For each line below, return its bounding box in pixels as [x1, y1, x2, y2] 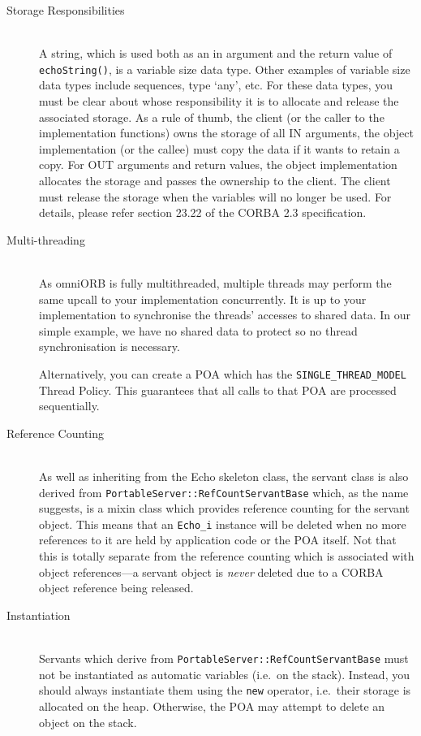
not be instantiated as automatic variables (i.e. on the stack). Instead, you [39, 665, 410, 682]
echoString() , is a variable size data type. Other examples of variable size [39, 60, 410, 77]
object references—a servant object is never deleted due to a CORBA [39, 563, 384, 580]
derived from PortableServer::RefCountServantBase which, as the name [39, 483, 409, 500]
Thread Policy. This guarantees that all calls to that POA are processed [39, 381, 397, 398]
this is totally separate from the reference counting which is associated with [39, 548, 415, 565]
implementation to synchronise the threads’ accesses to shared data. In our [39, 306, 410, 323]
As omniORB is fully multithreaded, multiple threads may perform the [39, 274, 392, 291]
